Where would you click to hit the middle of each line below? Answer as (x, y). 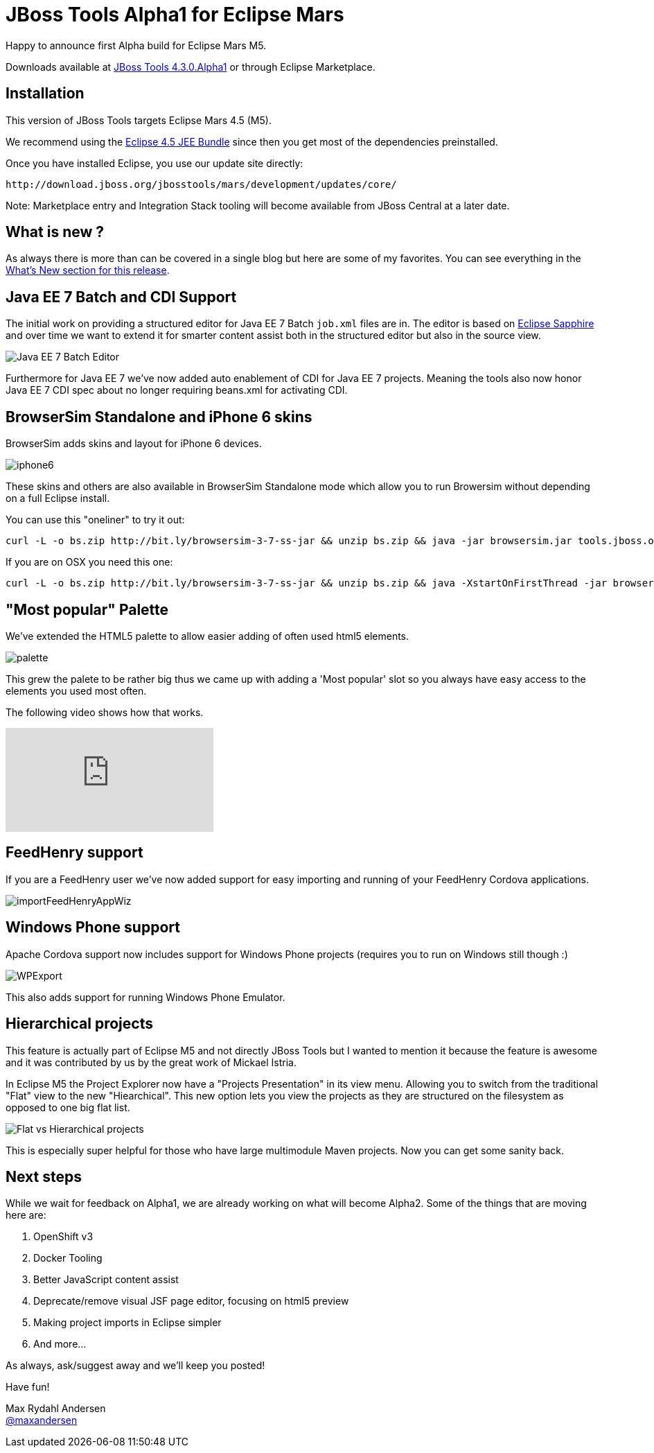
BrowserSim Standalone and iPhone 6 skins (159, 417)
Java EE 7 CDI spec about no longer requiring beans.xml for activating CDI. (177, 390)
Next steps (44, 1176)
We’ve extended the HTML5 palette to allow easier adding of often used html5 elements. (207, 636)
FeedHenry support (74, 853)
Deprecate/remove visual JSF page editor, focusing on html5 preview (191, 1301)
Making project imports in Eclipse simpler (127, 1323)
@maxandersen (42, 1420)
